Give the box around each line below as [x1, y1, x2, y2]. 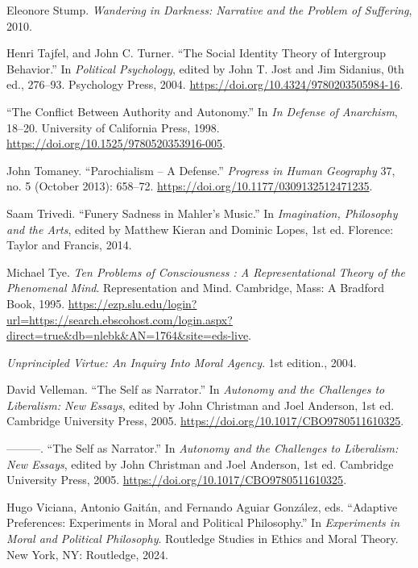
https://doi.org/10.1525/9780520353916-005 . [6, 135, 226, 152]
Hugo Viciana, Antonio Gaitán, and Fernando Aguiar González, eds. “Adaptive [6, 498, 398, 515]
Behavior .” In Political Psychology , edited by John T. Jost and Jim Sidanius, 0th [6, 60, 404, 77]
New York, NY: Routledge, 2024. [6, 545, 168, 562]
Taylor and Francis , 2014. [6, 236, 132, 253]
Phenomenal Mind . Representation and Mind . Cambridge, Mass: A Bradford [6, 279, 384, 296]
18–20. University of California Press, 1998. [6, 119, 220, 136]
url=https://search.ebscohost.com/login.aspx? [6, 311, 233, 328]
